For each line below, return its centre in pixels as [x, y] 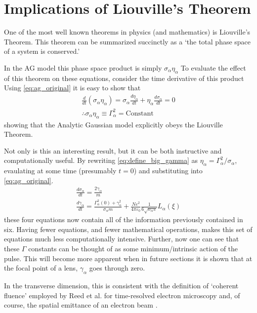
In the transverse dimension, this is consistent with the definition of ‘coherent [121, 285]
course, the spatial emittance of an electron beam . [81, 305]
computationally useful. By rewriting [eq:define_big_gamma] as [101, 160]
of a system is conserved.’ [42, 51]
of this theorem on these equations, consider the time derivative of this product [124, 78]
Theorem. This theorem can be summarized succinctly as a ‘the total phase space [128, 41]
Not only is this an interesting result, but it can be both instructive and [113, 150]
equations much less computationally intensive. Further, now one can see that [122, 239]
